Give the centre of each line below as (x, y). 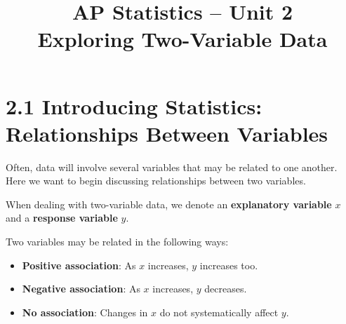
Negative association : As (81, 289)
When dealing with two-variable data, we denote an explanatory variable (169, 204)
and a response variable (62, 218)
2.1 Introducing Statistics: (134, 106)
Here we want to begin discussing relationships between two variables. (156, 181)
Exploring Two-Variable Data (182, 39)
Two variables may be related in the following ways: (117, 242)
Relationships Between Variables (167, 133)
